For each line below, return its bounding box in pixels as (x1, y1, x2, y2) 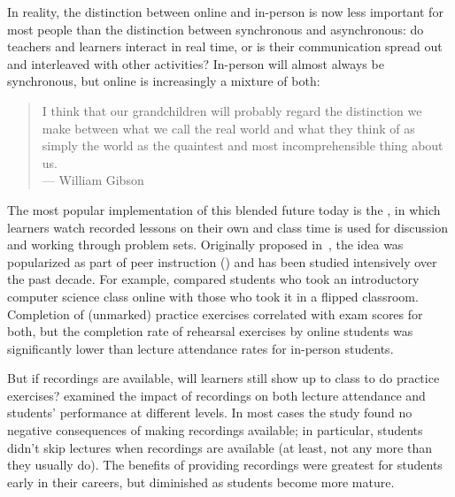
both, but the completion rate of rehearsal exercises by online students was (7, 322, 413, 340)
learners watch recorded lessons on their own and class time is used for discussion (7, 218, 449, 236)
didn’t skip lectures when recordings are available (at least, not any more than (7, 438, 433, 456)
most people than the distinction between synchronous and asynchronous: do (7, 19, 424, 38)
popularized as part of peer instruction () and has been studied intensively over (7, 252, 437, 271)
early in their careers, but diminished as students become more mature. (7, 472, 395, 491)
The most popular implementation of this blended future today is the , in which (7, 200, 441, 218)
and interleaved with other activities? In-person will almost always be (7, 54, 384, 73)
